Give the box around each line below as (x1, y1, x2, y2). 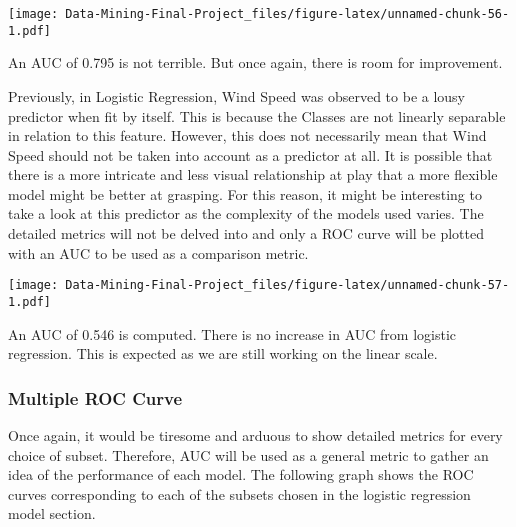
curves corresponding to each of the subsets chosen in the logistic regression (8, 483, 471, 504)
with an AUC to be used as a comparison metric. (8, 242, 309, 263)
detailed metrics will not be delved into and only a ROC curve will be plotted (8, 223, 484, 244)
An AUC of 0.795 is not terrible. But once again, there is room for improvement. (8, 52, 503, 73)
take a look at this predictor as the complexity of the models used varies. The (8, 203, 484, 224)
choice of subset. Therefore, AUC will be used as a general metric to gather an (8, 444, 489, 465)
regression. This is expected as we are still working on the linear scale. (8, 343, 438, 364)
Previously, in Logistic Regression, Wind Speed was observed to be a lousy (8, 85, 466, 106)
